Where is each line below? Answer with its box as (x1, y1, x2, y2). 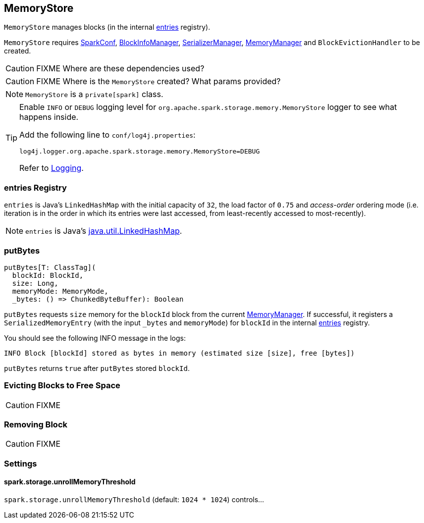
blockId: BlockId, (12, 271, 84, 279)
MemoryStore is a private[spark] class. (25, 89, 163, 100)
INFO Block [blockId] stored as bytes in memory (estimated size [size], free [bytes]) (4, 349, 355, 357)
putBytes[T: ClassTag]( (4, 263, 96, 271)
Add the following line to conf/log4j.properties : (19, 130, 196, 140)
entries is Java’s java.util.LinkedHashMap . (25, 226, 182, 236)
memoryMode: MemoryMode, (12, 287, 108, 295)
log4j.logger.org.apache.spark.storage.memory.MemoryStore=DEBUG (19, 148, 260, 156)
